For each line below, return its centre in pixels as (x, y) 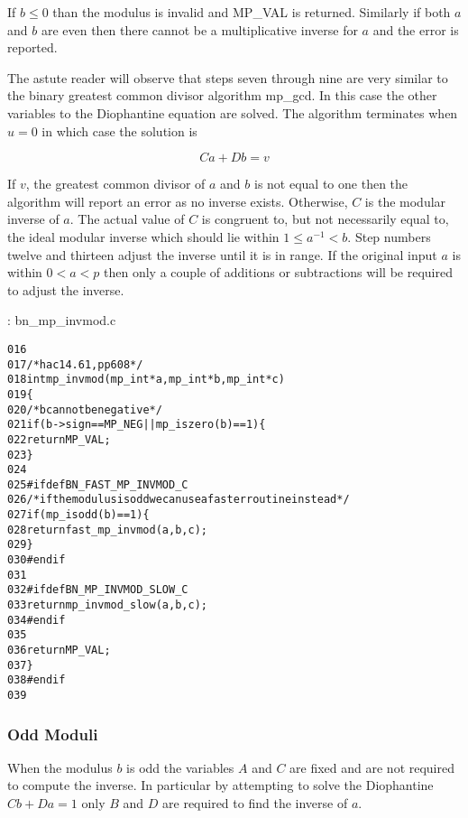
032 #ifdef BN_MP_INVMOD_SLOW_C (98, 590)
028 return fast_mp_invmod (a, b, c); (107, 530)
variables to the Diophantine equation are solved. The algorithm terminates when (233, 112)
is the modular (405, 201)
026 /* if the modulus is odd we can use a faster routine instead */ (179, 500)
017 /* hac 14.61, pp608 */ (75, 364)
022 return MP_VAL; (59, 439)
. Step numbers (389, 236)
